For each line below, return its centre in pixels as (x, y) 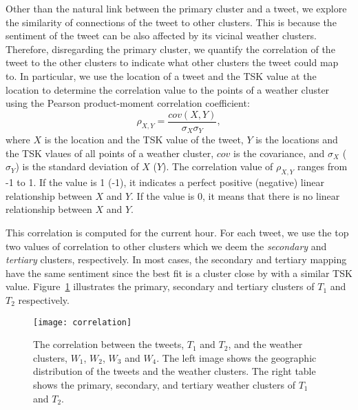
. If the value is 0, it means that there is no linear (235, 195)
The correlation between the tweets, (109, 344)
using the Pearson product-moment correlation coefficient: (128, 103)
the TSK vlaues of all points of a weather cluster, (110, 153)
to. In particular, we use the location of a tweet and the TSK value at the (161, 75)
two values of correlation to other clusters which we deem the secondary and (166, 246)
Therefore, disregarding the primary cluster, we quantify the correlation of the (170, 49)
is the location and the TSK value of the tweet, (144, 140)
